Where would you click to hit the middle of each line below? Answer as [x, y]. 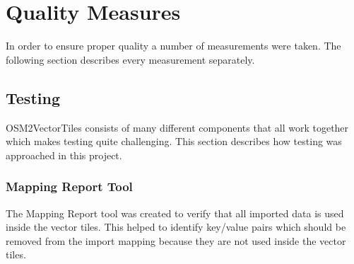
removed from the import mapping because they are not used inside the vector [176, 240]
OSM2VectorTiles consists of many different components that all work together [177, 127]
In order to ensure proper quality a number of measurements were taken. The [173, 46]
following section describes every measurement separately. [130, 59]
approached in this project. [64, 155]
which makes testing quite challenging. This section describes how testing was [174, 141]
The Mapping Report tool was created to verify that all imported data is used [175, 213]
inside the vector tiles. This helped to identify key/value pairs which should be [176, 227]
